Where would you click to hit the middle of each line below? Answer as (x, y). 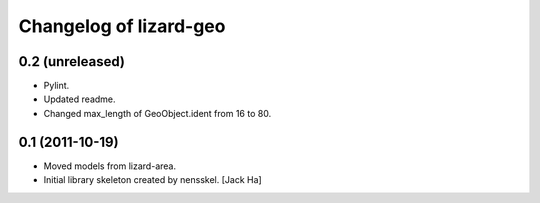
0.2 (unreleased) (71, 61)
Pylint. (56, 86)
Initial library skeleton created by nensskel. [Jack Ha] (152, 180)
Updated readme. (79, 99)
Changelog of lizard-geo (122, 26)
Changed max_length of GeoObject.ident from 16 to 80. (157, 113)
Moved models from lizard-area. (110, 166)
